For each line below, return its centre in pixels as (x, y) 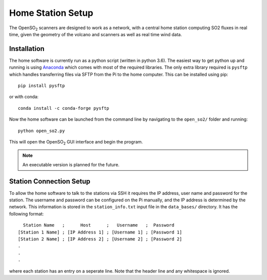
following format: (26, 214)
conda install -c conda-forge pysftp (64, 108)
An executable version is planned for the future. (71, 164)
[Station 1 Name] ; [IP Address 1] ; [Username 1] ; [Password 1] (100, 232)
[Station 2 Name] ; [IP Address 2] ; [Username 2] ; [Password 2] (100, 239)
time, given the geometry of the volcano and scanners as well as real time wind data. (96, 34)
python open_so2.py (42, 131)
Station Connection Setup (50, 181)
